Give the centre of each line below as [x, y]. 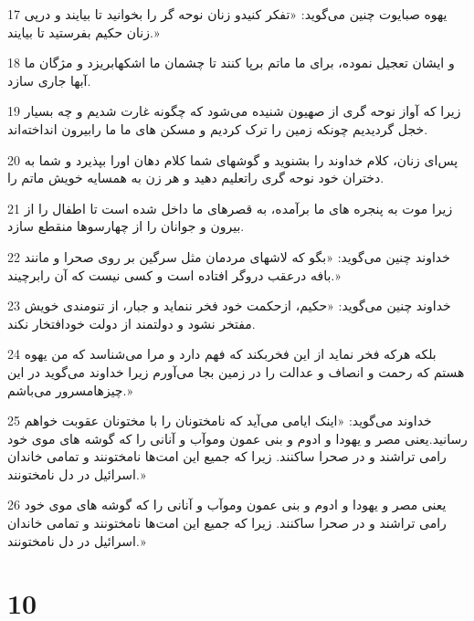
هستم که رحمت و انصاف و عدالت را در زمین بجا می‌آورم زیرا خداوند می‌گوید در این [236, 371]
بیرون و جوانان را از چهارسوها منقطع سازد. [126, 226]
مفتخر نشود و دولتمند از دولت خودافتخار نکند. [132, 323]
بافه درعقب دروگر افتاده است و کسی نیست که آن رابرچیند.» [174, 274]
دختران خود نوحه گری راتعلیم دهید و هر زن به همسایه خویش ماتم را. [196, 178]
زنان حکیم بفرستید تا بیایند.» [84, 32]
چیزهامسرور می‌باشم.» [70, 389]
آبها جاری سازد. [49, 80]
